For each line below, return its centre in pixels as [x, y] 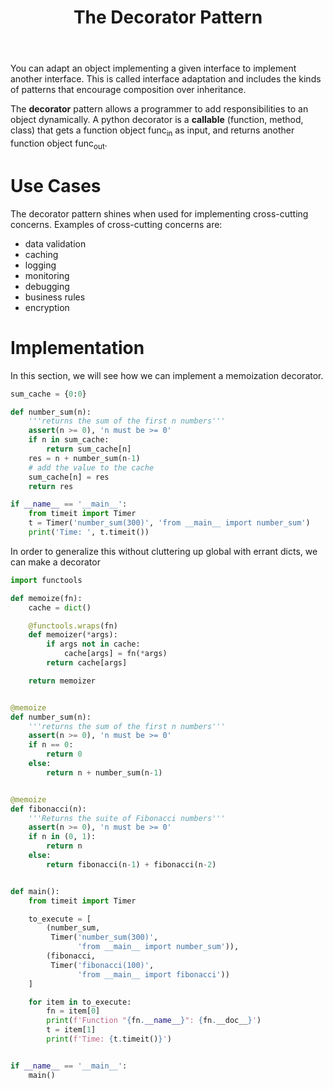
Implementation [77, 347]
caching [41, 254]
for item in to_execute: [80, 1002]
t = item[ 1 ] [71, 1030]
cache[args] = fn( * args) [115, 654]
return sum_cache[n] [89, 449]
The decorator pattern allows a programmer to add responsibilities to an [159, 109]
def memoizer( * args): [73, 635]
